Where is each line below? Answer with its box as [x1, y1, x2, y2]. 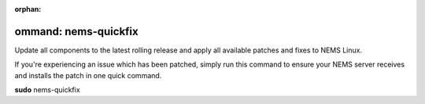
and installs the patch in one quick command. [14, 70, 162, 80]
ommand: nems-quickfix [14, 24, 139, 38]
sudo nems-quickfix [14, 85, 80, 95]
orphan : [14, 5, 42, 13]
